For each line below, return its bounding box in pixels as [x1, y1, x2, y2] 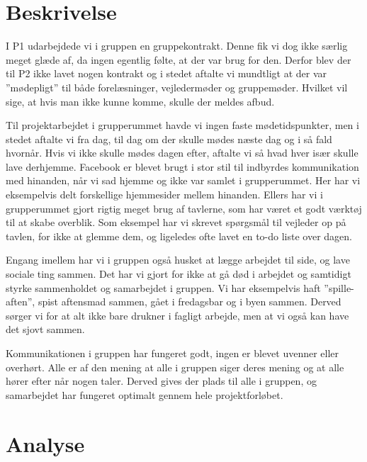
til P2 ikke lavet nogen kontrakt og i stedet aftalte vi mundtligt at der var [6, 66, 327, 81]
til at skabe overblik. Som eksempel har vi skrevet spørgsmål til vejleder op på [6, 215, 346, 230]
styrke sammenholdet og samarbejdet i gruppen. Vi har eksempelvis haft [6, 280, 321, 295]
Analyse [6, 429, 85, 458]
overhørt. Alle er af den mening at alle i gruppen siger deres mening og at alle [6, 359, 344, 374]
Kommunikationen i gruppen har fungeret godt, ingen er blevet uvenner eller [6, 346, 339, 360]
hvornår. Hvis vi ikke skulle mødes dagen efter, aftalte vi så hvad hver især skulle [6, 145, 358, 160]
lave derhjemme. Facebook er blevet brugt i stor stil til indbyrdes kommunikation [6, 159, 359, 174]
